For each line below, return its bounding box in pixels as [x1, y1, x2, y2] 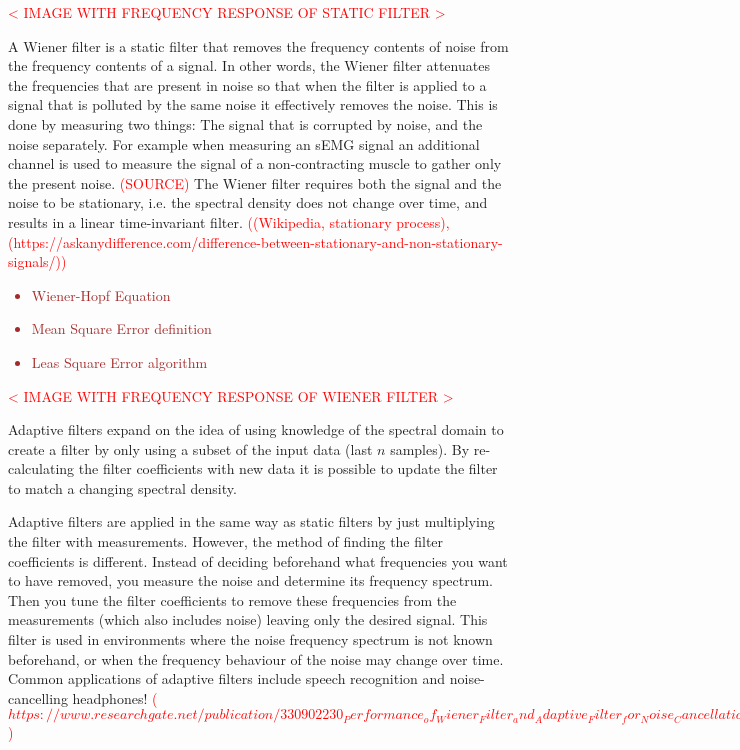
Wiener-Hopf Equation [31, 284, 171, 305]
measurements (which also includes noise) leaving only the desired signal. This [8, 609, 488, 630]
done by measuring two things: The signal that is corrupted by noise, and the [8, 113, 483, 134]
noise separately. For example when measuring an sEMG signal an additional [8, 133, 480, 154]
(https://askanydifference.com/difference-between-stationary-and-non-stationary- [8, 231, 503, 252]
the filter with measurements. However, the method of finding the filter [8, 531, 444, 552]
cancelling [8, 687, 68, 708]
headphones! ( [72, 687, 158, 708]
